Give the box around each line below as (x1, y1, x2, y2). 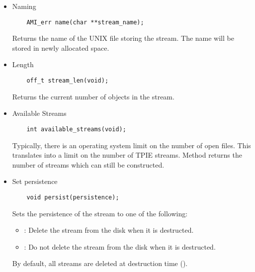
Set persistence (12, 176, 58, 186)
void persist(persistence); (26, 193, 119, 201)
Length (12, 59, 34, 70)
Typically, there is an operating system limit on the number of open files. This (12, 140, 251, 150)
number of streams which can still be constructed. (12, 159, 165, 170)
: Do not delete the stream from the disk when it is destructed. (24, 241, 216, 252)
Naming (12, 1, 36, 11)
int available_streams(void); (26, 125, 126, 133)
